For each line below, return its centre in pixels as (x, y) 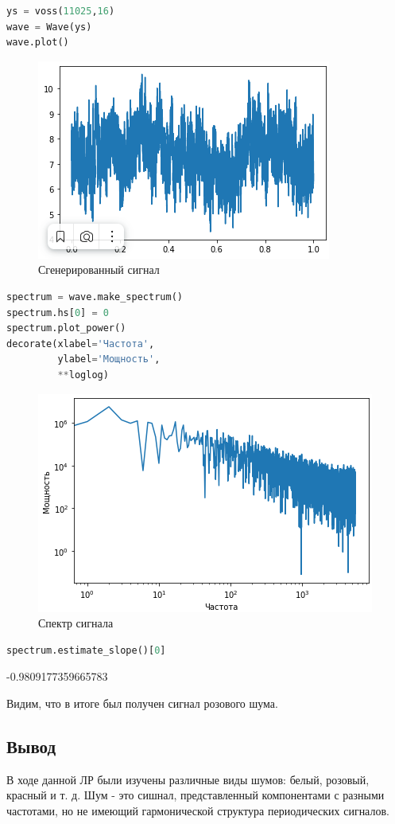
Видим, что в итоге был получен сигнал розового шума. (142, 703)
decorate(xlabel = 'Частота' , (81, 344)
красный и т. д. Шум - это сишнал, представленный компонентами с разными (196, 795)
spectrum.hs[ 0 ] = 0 (58, 312)
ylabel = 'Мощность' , (109, 359)
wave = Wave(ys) (49, 27)
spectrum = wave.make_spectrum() (95, 297)
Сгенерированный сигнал (99, 269)
